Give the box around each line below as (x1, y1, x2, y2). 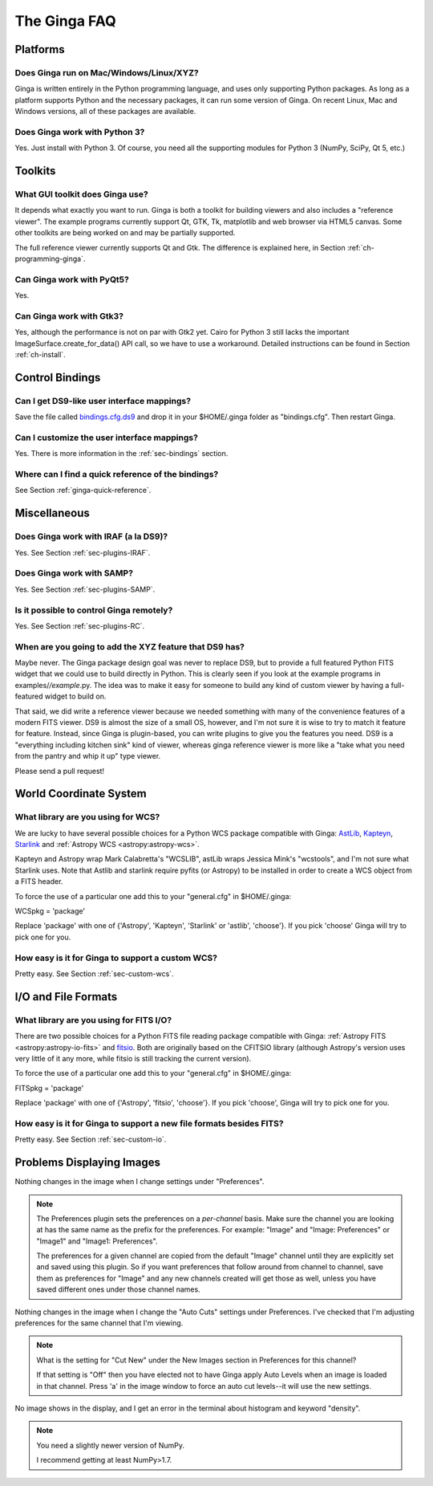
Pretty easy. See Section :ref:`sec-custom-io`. (14, 1134, 167, 1144)
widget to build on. (44, 691, 107, 702)
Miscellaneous (14, 507, 90, 520)
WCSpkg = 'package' (14, 906, 86, 916)
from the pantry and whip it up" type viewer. (14, 751, 161, 761)
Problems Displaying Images (14, 1156, 160, 1170)
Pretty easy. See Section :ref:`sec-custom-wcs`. (14, 968, 174, 979)
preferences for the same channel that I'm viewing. (14, 1318, 184, 1328)
